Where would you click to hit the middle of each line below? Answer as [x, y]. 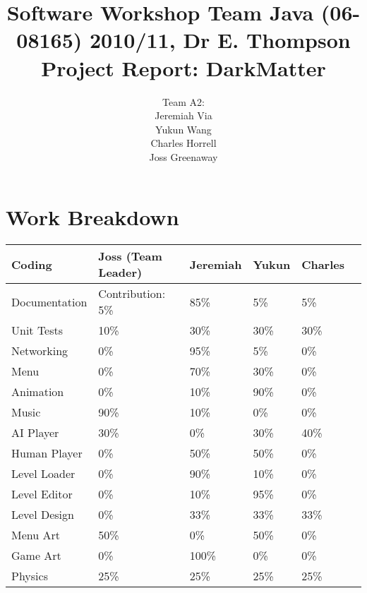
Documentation [49, 301]
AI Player [35, 433]
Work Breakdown [92, 217]
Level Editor [42, 494]
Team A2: [183, 101]
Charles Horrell [183, 143]
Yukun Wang [183, 129]
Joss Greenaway [183, 156]
